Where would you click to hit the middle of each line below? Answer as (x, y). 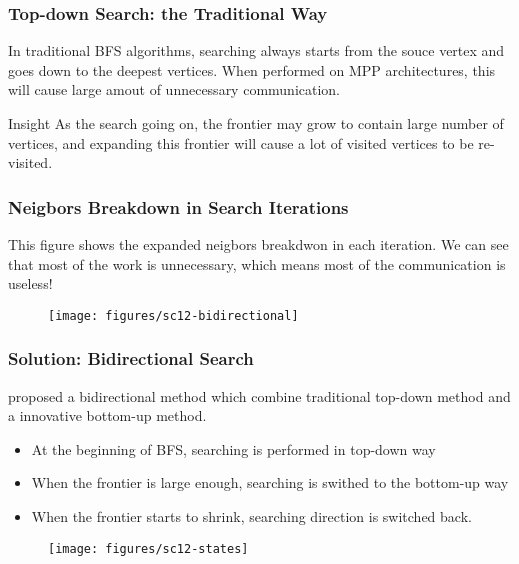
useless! (30, 283)
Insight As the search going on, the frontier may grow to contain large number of (256, 123)
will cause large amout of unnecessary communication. (174, 89)
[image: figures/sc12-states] (148, 548)
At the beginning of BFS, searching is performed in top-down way (233, 448)
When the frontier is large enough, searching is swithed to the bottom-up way (270, 482)
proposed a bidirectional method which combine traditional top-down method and (259, 395)
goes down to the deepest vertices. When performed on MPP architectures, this (252, 69)
